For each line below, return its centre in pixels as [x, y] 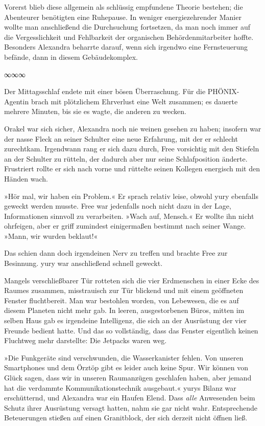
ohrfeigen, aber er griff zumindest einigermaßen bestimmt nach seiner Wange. [125, 226]
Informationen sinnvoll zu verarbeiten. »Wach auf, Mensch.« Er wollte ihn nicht [129, 216]
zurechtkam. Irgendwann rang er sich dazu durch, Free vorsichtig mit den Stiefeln [132, 149]
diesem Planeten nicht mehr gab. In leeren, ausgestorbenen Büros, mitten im [124, 310]
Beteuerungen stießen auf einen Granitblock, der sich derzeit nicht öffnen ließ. [126, 418]
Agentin [17, 101]
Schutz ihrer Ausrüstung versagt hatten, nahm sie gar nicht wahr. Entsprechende [131, 407]
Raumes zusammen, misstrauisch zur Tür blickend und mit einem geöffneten [124, 290]
